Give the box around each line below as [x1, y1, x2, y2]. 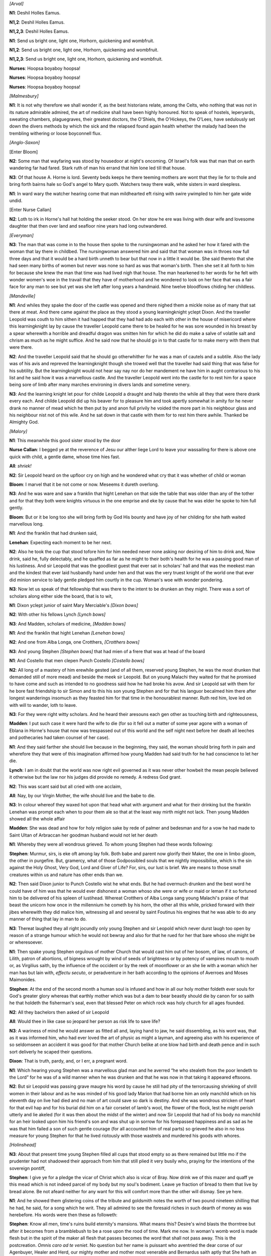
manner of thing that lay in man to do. [9, 916, 87, 922]
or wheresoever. [9, 939, 43, 946]
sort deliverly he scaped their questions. [9, 1049, 93, 1055]
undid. [9, 197, 23, 203]
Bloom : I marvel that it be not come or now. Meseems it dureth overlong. [9, 481, 159, 487]
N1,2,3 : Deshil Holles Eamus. [9, 28, 69, 35]
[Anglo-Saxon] [9, 140, 40, 146]
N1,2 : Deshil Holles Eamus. [9, 19, 65, 25]
